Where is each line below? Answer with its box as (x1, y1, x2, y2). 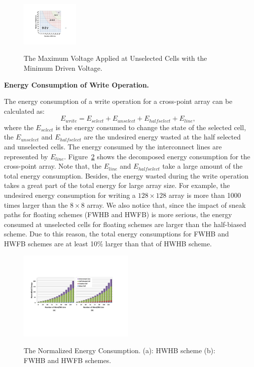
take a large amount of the (162, 161, 243, 171)
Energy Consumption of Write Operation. (4, 79, 149, 90)
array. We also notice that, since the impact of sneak (87, 199, 246, 210)
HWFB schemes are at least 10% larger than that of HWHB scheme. (4, 238, 212, 249)
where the (4, 122, 34, 132)
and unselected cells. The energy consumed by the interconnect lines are (4, 141, 222, 152)
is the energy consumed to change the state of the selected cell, (55, 122, 246, 132)
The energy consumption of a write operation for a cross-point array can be (4, 96, 232, 106)
